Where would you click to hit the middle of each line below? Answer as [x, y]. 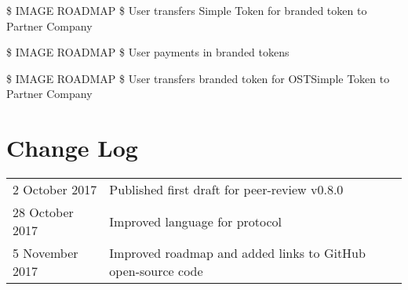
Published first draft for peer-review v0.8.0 [226, 190]
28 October [43, 212]
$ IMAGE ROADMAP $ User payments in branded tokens [148, 52]
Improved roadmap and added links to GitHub [237, 253]
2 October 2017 [55, 190]
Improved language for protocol [196, 221]
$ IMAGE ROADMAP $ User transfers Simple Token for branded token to [187, 10]
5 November [46, 253]
